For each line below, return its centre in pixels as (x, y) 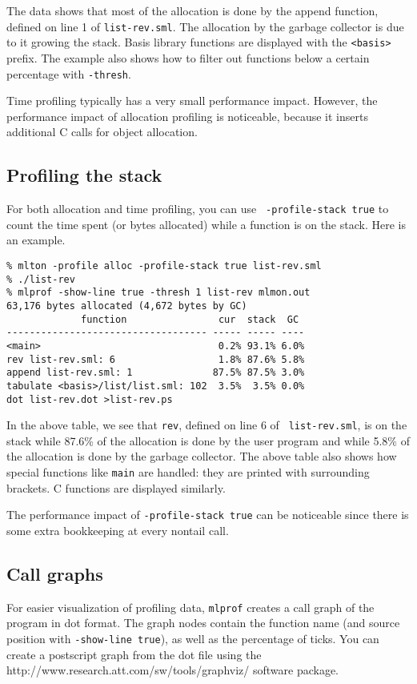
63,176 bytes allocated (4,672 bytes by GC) (127, 306)
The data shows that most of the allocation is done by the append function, (192, 10)
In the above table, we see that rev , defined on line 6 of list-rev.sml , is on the (207, 425)
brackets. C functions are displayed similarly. (116, 487)
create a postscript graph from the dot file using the (134, 654)
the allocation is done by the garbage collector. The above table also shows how (202, 456)
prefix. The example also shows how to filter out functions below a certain (188, 57)
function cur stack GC (190, 319)
